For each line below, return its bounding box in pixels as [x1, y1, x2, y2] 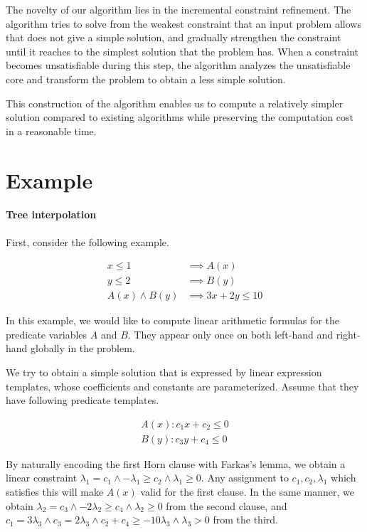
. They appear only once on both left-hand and [127, 326, 334, 341]
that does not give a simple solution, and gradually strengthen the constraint [6, 30, 341, 45]
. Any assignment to [201, 470, 289, 485]
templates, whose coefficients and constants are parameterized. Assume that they [6, 378, 359, 393]
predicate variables [6, 326, 87, 341]
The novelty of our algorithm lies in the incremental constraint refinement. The [6, 2, 351, 16]
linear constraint [6, 470, 78, 485]
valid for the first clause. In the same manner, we [140, 484, 355, 499]
